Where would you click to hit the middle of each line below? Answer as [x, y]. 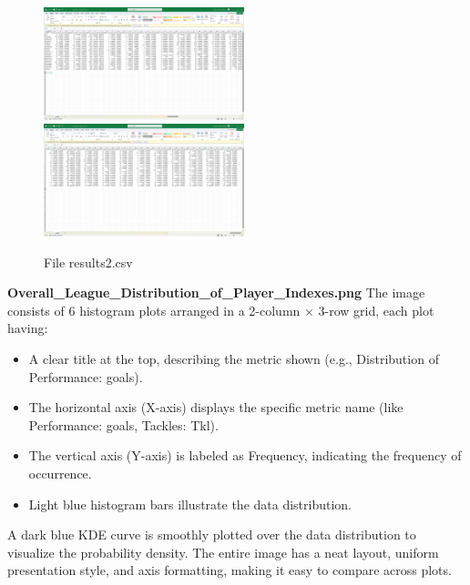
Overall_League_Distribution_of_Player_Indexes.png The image [216, 292]
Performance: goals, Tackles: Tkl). [123, 424]
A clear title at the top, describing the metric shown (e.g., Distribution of [234, 359]
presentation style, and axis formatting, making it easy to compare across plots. [230, 570]
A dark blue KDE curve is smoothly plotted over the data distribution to [212, 535]
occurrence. [60, 474]
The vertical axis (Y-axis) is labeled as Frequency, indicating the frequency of [245, 455]
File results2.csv [88, 262]
